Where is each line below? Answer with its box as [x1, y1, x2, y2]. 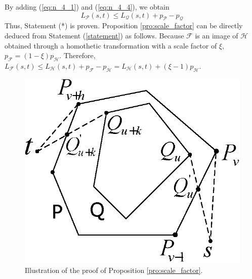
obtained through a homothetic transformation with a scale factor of [5, 40, 217, 51]
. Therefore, [59, 50, 96, 61]
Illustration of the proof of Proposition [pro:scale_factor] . [25, 264, 203, 275]
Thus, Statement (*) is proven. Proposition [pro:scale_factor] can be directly [5, 20, 243, 31]
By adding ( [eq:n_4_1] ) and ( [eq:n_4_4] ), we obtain [5, 2, 170, 12]
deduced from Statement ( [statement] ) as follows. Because [5, 30, 184, 40]
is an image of [195, 30, 238, 40]
